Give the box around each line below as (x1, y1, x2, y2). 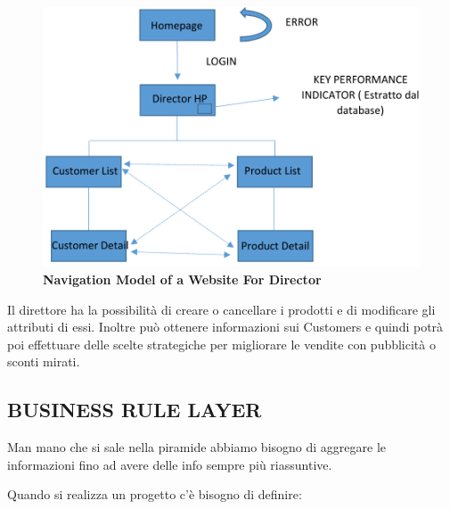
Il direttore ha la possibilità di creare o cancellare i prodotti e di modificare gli (7, 300, 436, 318)
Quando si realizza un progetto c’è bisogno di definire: (7, 485, 302, 504)
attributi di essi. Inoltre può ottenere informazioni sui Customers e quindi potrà (7, 317, 444, 336)
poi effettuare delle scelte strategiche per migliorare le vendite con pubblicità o (7, 334, 436, 353)
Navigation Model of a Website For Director (43, 269, 322, 288)
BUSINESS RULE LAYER (7, 396, 262, 423)
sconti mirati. (7, 352, 80, 371)
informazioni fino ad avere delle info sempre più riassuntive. (7, 455, 332, 473)
